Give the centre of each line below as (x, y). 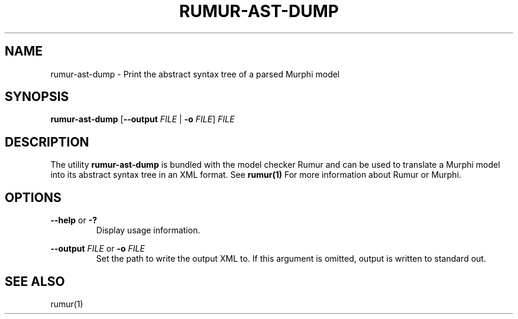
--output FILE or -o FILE (98, 249)
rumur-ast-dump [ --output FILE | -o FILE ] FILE (143, 119)
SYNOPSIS (37, 97)
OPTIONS (33, 197)
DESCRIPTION (47, 142)
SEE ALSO (35, 281)
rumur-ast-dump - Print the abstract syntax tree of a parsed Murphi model (195, 74)
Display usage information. (148, 230)
